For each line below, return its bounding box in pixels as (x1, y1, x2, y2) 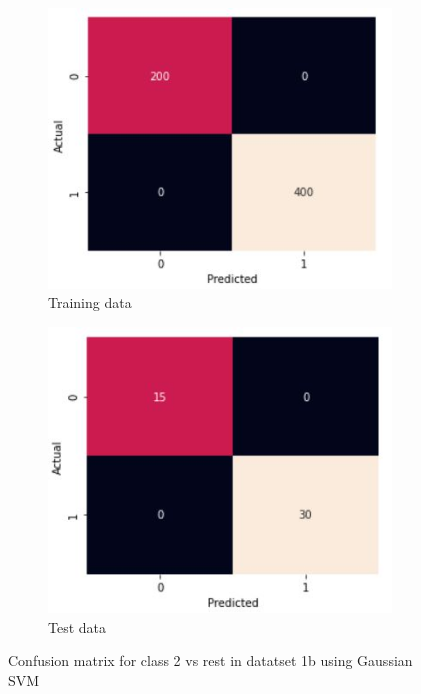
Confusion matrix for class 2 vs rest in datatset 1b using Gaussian (8, 650, 413, 671)
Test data (48, 616, 107, 637)
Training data (48, 292, 132, 313)
